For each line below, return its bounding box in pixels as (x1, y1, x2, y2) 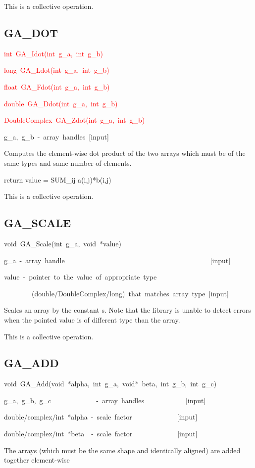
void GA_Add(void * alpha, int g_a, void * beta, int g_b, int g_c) (4, 378, 217, 389)
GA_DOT (4, 25, 58, 40)
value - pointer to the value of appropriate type (4, 272, 157, 282)
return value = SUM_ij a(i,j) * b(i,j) (4, 174, 111, 185)
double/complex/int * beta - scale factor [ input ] (4, 428, 198, 439)
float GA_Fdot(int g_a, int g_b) (4, 81, 110, 92)
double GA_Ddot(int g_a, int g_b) (4, 98, 118, 108)
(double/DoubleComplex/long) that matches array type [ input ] (31, 288, 229, 298)
